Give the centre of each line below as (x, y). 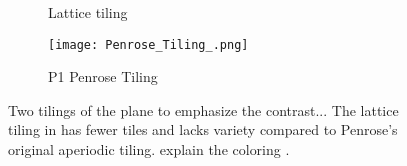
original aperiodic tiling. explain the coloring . (149, 149)
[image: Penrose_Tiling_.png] (148, 44)
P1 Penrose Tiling (103, 76)
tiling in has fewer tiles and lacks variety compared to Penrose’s (203, 129)
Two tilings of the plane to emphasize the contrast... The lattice (203, 109)
